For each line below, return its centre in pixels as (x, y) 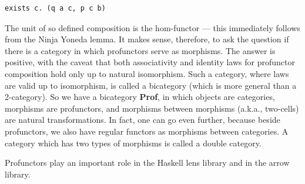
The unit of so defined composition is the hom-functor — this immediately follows (152, 27)
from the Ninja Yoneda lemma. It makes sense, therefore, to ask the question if (147, 39)
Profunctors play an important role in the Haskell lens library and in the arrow (147, 163)
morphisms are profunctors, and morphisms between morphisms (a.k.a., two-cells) (152, 108)
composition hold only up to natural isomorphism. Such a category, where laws (147, 73)
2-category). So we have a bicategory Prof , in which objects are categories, (140, 97)
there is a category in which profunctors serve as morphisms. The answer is (140, 50)
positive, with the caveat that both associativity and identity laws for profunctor (150, 62)
